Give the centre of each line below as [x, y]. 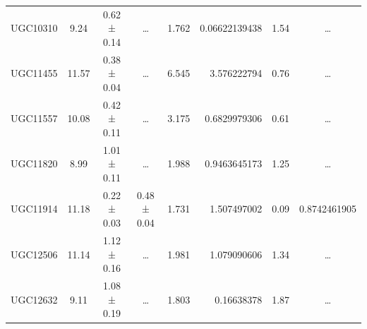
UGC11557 [34, 118]
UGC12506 [34, 254]
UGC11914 [34, 209]
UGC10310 [34, 28]
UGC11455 [34, 73]
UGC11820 [34, 163]
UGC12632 [34, 299]
